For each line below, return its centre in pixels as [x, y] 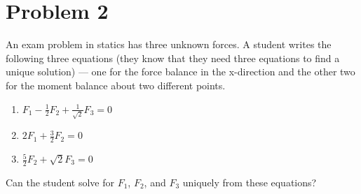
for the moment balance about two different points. [116, 85]
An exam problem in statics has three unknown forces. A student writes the [169, 44]
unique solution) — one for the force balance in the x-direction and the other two [180, 72]
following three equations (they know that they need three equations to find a [173, 58]
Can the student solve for [60, 182]
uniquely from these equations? [250, 182]
